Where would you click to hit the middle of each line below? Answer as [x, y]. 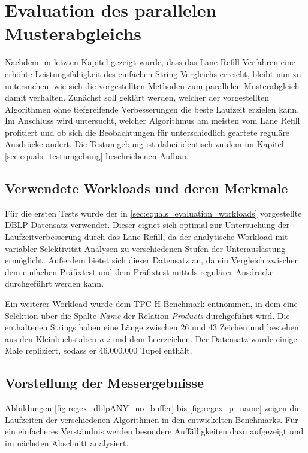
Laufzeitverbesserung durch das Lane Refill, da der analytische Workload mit [147, 237]
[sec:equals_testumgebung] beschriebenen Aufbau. [97, 156]
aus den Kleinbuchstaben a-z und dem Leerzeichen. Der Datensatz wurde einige [151, 338]
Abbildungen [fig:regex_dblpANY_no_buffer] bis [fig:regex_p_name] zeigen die [153, 408]
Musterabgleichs [73, 33]
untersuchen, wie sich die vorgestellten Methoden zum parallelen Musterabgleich [152, 85]
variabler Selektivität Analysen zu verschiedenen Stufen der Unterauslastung [145, 248]
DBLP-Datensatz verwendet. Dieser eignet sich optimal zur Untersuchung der [147, 225]
